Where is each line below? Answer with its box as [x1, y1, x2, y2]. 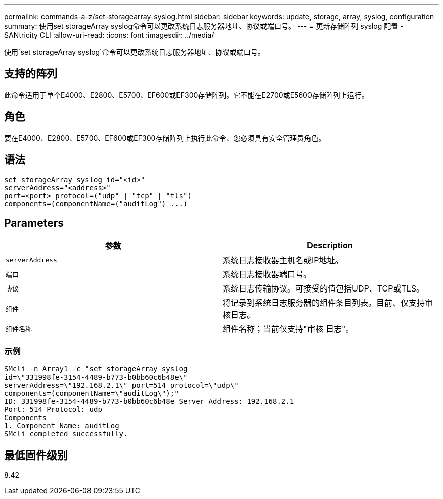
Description [307, 240, 353, 251]
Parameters [4, 216, 64, 229]
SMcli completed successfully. [4, 430, 128, 438]
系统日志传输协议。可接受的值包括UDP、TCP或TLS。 [223, 283, 425, 294]
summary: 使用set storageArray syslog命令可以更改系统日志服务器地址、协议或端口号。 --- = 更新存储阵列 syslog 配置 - [4, 22, 404, 30]
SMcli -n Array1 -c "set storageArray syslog [4, 365, 188, 373]
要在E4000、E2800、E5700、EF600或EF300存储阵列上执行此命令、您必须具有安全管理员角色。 [4, 133, 326, 142]
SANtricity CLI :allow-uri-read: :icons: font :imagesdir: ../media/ [4, 31, 214, 39]
